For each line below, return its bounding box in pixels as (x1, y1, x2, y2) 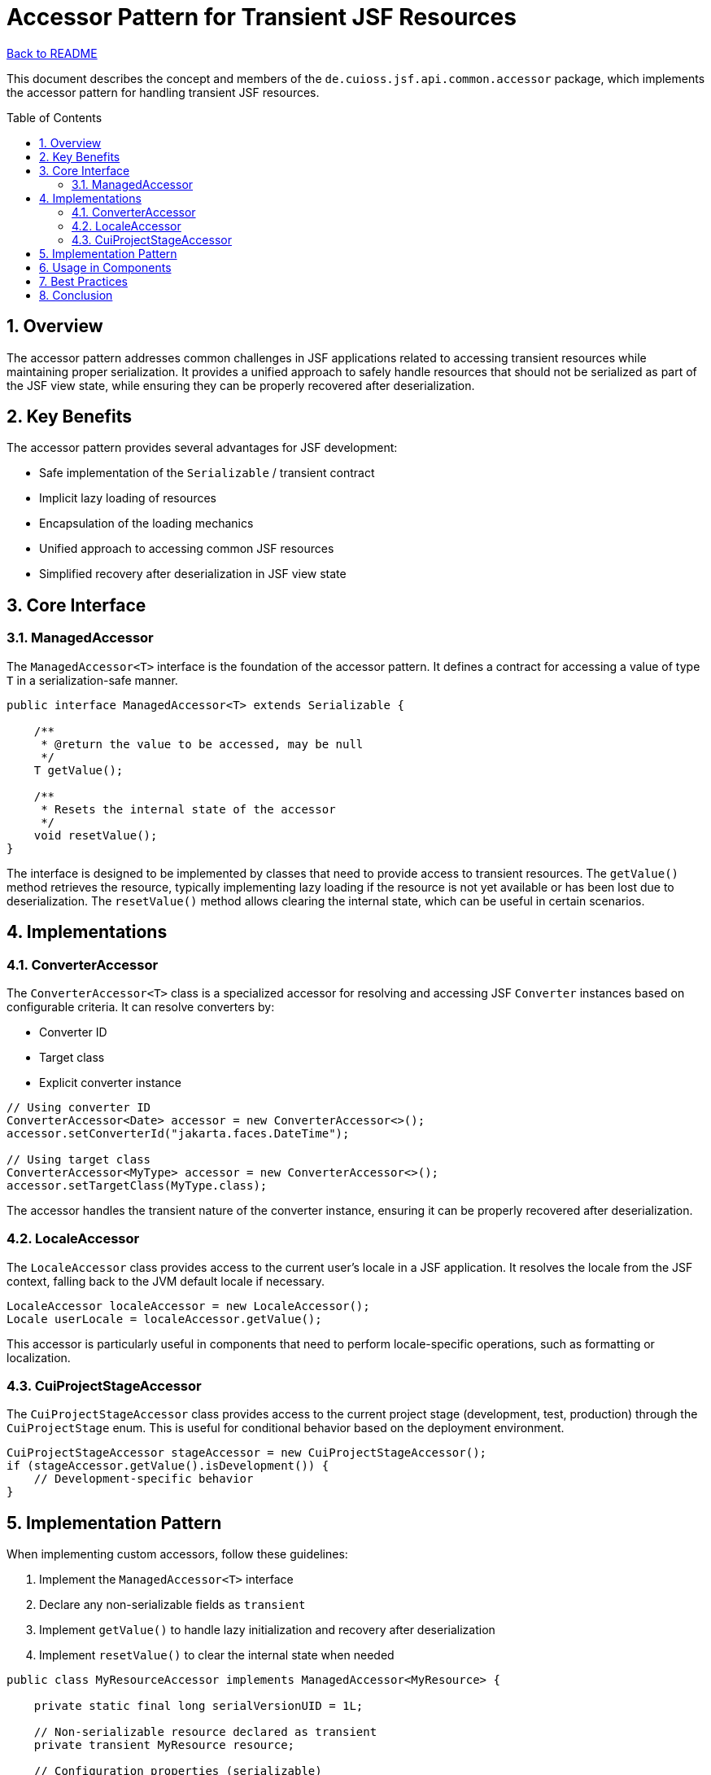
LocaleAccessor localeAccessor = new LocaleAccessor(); (7, 1299, 370, 1313)
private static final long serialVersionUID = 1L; (33, 1699, 364, 1713)
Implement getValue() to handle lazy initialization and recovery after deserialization (39, 1623, 495, 1637)
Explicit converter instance (39, 1075, 181, 1089)
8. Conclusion (39, 287, 113, 302)
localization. (7, 1350, 71, 1365)
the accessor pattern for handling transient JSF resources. (7, 85, 320, 99)
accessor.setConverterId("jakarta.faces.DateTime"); (7, 1126, 350, 1140)
